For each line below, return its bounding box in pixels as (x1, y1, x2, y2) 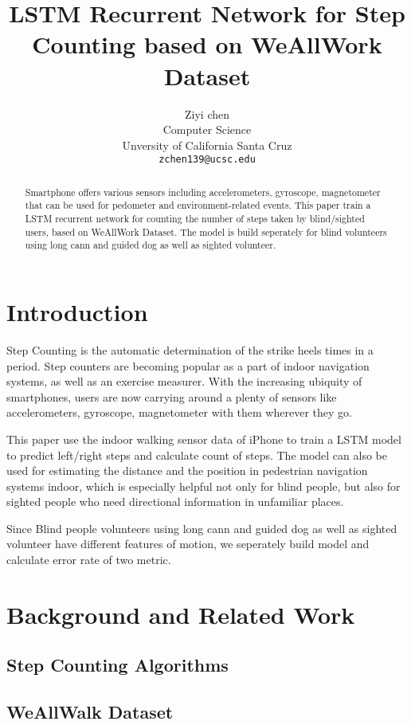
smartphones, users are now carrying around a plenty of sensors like (6, 388, 337, 405)
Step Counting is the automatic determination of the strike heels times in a (6, 341, 374, 358)
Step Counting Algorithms (6, 652, 229, 677)
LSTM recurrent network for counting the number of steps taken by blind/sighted (25, 212, 365, 225)
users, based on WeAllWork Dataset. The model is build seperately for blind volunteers (25, 225, 387, 238)
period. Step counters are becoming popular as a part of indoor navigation (6, 357, 370, 374)
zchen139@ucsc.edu (159, 154, 256, 166)
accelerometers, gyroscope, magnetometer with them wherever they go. (6, 404, 352, 421)
